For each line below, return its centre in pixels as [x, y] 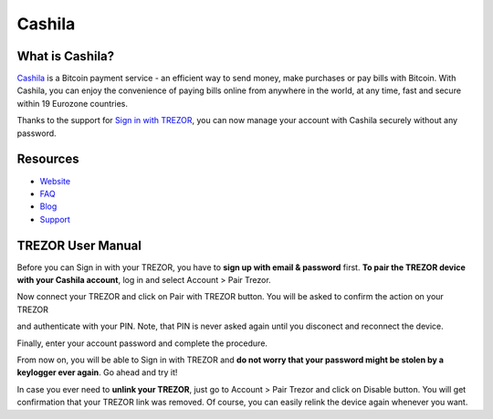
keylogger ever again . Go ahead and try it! [97, 372]
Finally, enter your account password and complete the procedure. [142, 343]
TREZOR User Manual [79, 245]
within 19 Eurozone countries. [72, 103]
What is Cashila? [66, 56]
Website [55, 181]
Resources [48, 159]
